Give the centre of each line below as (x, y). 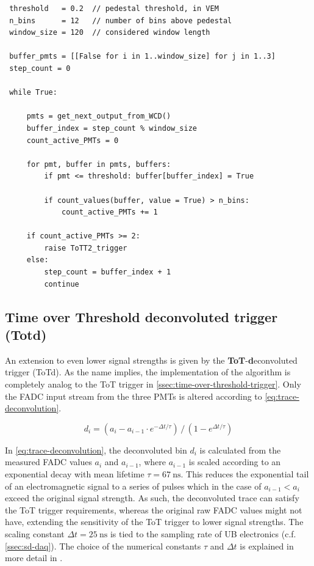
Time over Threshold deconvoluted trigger (141, 316)
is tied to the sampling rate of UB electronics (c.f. (203, 533)
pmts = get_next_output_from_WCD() (99, 116)
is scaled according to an (235, 462)
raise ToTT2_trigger (86, 248)
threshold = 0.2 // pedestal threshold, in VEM (114, 9)
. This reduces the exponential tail (245, 474)
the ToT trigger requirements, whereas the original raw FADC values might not (154, 509)
